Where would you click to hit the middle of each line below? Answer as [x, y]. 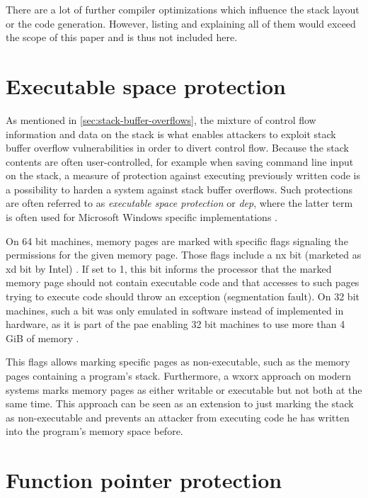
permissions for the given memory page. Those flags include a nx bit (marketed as [184, 255]
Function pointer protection [144, 480]
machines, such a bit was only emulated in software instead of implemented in [175, 310]
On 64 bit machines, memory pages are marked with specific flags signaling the [177, 240]
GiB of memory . [42, 338]
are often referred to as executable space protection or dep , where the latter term [179, 203]
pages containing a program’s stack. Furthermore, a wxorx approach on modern [179, 375]
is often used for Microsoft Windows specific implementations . [142, 217]
